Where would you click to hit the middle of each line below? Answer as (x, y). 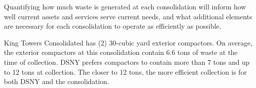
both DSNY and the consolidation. (57, 81)
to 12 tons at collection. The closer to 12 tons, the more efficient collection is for (126, 71)
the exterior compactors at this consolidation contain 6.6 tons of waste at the (121, 52)
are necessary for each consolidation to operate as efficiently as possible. (113, 26)
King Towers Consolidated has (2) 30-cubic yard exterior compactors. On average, (128, 42)
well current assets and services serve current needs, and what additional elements (128, 16)
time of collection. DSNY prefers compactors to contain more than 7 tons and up (127, 62)
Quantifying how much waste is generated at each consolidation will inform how (125, 6)
